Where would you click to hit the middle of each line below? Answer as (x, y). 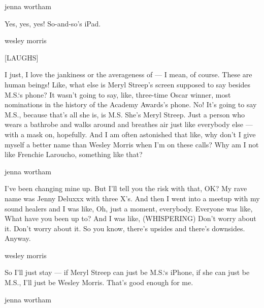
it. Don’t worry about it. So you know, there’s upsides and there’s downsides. (125, 228)
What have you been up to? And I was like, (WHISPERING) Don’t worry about (130, 218)
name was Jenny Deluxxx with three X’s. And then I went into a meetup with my (132, 198)
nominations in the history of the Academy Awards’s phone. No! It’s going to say (131, 104)
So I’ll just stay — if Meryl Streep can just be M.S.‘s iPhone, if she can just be (127, 272)
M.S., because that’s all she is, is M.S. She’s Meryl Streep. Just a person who (125, 114)
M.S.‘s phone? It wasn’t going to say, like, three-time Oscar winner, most (118, 94)
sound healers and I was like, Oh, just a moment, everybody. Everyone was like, (129, 208)
